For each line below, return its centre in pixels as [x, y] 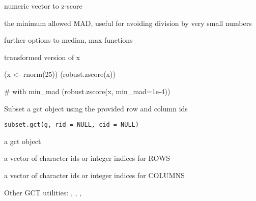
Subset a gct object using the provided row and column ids [96, 108]
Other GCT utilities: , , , [43, 192]
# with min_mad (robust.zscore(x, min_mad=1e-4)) [87, 91]
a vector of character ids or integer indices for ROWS [87, 158]
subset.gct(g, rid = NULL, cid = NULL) [72, 125]
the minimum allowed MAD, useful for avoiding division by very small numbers [128, 23]
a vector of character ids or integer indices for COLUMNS [94, 175]
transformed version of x [42, 57]
